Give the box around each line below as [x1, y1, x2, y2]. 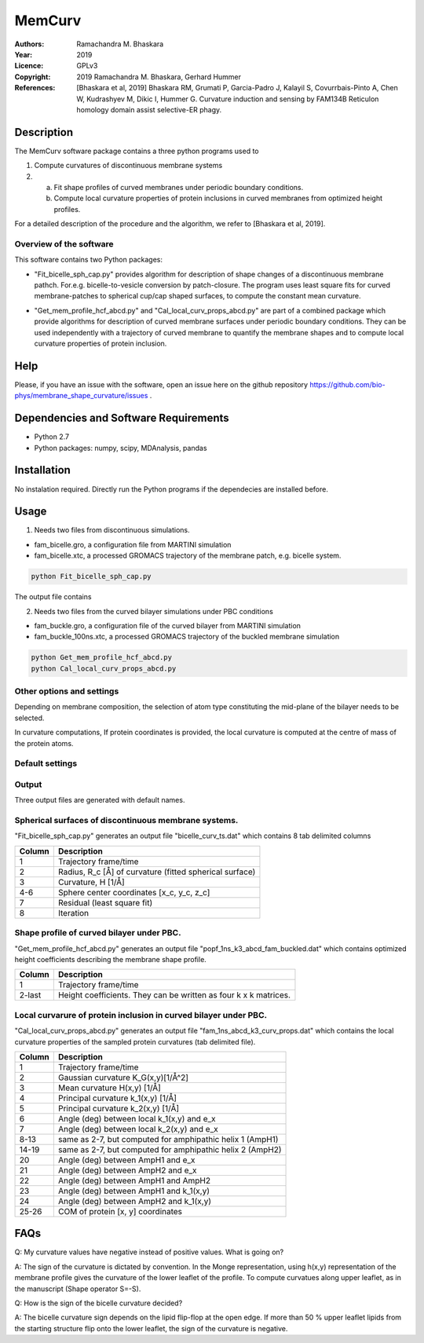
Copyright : [14, 71, 51, 82]
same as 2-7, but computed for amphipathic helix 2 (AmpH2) [57, 1144, 282, 1155]
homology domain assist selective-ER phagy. [76, 104, 222, 114]
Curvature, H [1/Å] [57, 876, 125, 887]
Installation [14, 463, 71, 477]
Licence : [14, 61, 44, 71]
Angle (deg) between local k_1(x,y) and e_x [57, 1113, 216, 1124]
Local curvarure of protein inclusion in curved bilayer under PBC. [14, 1009, 267, 1020]
